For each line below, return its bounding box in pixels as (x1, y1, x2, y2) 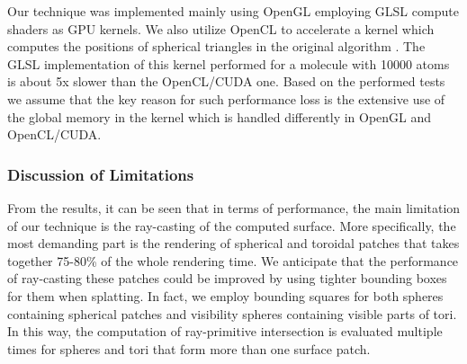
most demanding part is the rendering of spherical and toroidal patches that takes (7, 234, 460, 253)
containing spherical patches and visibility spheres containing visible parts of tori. (7, 304, 457, 323)
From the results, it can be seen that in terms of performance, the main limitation (7, 198, 461, 217)
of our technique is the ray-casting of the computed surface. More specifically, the (7, 216, 456, 235)
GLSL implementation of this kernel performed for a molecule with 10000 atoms (7, 54, 450, 73)
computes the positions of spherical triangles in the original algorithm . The (7, 37, 426, 56)
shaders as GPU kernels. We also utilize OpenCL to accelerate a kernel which (7, 19, 435, 38)
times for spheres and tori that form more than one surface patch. (7, 339, 371, 358)
